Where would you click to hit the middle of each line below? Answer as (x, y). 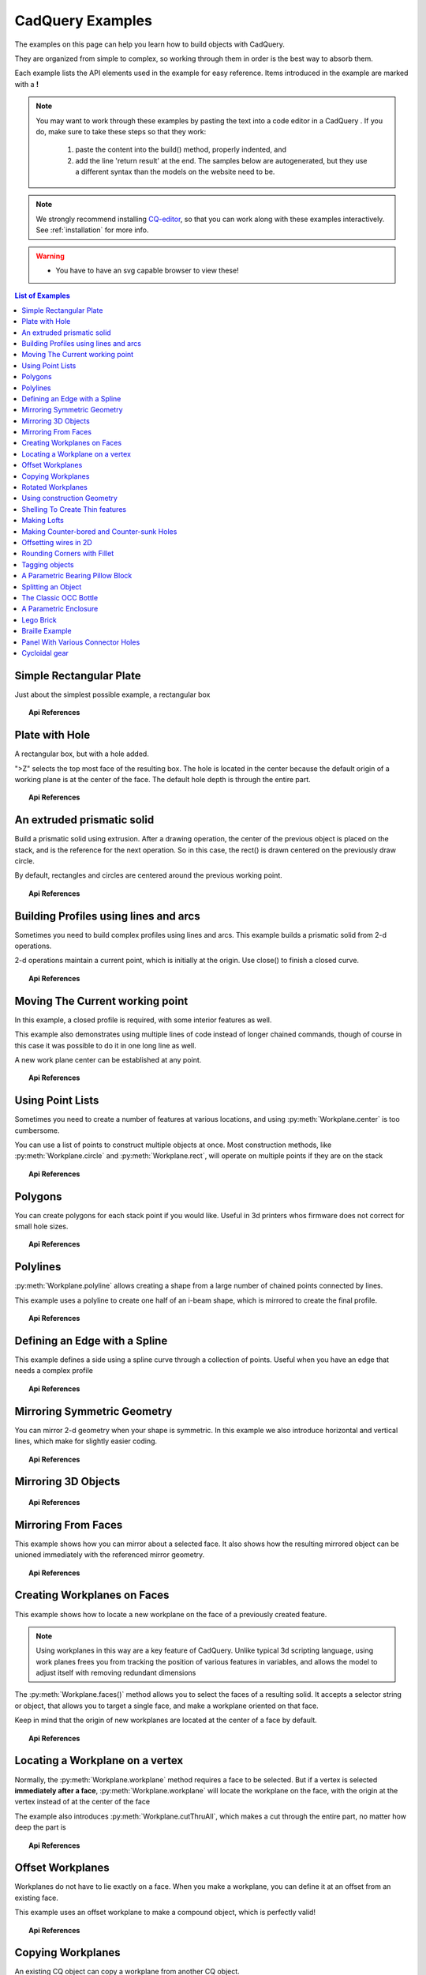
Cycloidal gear (45, 653)
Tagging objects (48, 564)
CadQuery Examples (84, 21)
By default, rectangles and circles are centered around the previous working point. (149, 875)
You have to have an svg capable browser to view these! (148, 271)
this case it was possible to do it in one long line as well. (105, 1045)
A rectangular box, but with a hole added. (82, 754)
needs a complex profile (54, 1371)
